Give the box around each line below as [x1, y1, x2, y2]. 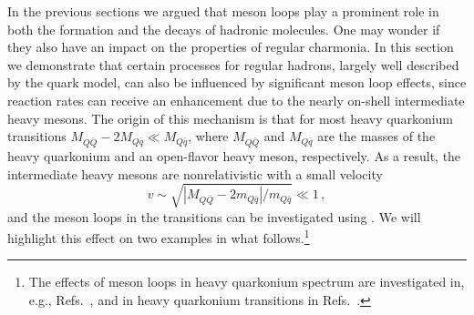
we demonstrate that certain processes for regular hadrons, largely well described [7, 55, 459, 74]
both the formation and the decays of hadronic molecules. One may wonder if [7, 19, 440, 38]
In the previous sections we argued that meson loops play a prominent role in [7, 2, 439, 20]
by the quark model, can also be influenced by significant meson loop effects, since [7, 73, 467, 92]
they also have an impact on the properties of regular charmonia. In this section [7, 37, 454, 56]
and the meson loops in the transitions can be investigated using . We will [7, 207, 421, 226]
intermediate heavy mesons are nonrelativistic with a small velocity [7, 164, 383, 183]
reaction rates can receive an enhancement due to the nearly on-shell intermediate [7, 90, 465, 109]
